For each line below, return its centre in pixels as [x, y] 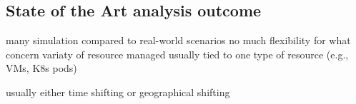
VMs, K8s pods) [41, 68]
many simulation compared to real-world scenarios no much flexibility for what [178, 40]
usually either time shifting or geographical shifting [118, 92]
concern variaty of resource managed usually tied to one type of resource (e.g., [177, 54]
